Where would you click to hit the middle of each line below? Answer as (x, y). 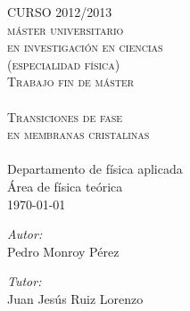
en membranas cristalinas (78, 134)
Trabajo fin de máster (71, 82)
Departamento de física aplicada (95, 169)
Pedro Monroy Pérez (63, 251)
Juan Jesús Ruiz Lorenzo (75, 298)
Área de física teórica (65, 186)
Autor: (25, 234)
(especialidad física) (64, 64)
